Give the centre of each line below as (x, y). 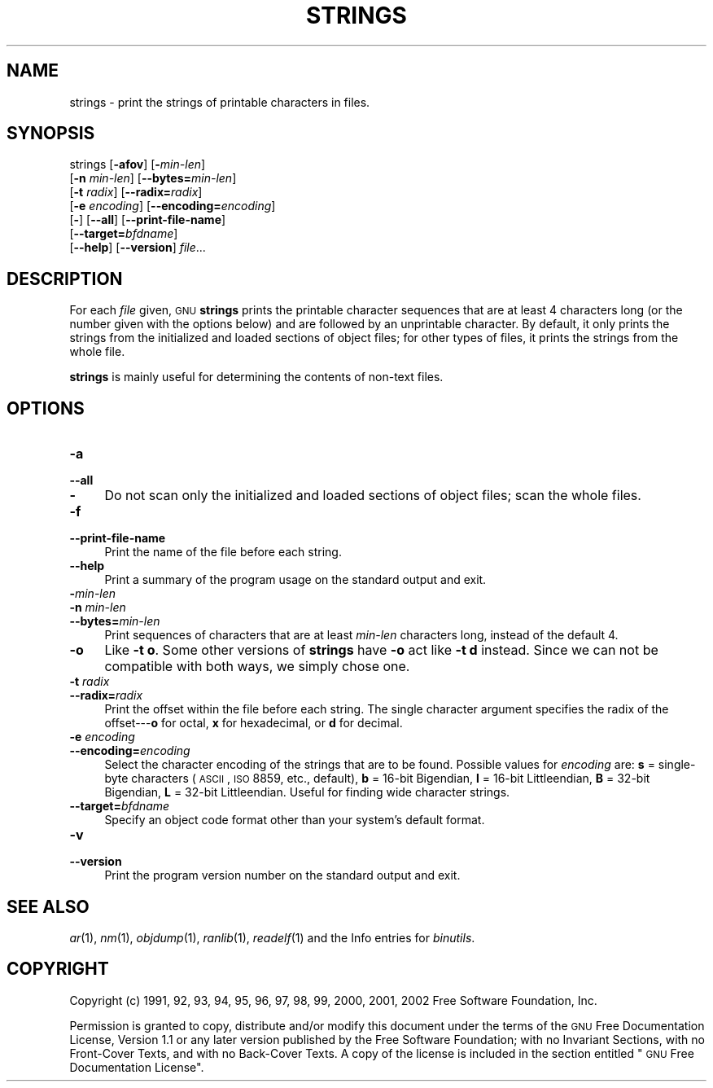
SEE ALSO (48, 906)
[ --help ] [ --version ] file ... (138, 248)
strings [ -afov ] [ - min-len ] (138, 165)
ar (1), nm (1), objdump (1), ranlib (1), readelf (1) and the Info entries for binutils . (272, 937)
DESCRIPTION (65, 279)
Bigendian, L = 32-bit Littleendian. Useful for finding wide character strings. (307, 792)
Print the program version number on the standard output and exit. (282, 875)
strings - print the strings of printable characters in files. (220, 102)
